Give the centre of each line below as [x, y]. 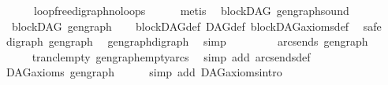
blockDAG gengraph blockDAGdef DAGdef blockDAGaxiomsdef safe [196, 26]
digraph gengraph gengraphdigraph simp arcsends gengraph [187, 41]
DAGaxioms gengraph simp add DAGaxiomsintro [144, 72]
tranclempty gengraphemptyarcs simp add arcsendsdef [171, 56]
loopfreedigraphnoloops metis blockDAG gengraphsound [191, 10]
